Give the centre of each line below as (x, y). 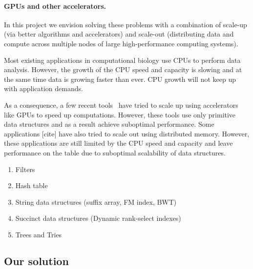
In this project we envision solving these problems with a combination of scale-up (126, 24)
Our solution (36, 260)
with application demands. (43, 88)
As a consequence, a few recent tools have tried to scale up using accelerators (121, 105)
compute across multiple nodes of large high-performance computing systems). (121, 43)
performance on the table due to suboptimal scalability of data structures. (115, 152)
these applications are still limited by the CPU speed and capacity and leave (118, 143)
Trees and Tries (39, 234)
